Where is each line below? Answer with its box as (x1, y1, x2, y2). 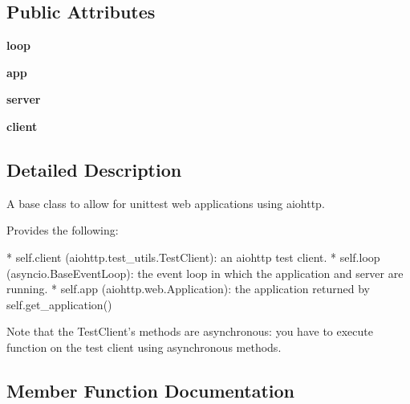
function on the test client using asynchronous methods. (6, 338, 282, 355)
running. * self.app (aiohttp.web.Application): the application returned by (6, 280, 370, 297)
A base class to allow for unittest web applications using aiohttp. (6, 194, 325, 211)
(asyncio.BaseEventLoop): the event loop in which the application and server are (6, 264, 404, 281)
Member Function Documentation (6, 377, 295, 402)
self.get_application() (6, 296, 112, 312)
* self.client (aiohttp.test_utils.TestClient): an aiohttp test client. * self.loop (6, 248, 380, 265)
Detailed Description (6, 157, 182, 182)
